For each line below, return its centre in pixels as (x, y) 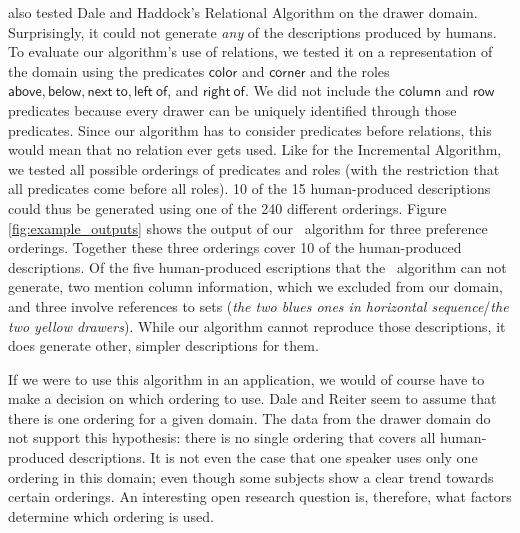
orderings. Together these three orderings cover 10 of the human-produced (235, 247)
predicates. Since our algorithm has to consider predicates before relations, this (250, 129)
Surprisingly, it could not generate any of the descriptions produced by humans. (252, 31)
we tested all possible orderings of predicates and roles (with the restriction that (254, 168)
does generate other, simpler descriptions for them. (163, 345)
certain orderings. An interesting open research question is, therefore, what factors (260, 496)
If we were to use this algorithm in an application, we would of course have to (246, 378)
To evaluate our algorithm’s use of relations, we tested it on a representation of (250, 51)
